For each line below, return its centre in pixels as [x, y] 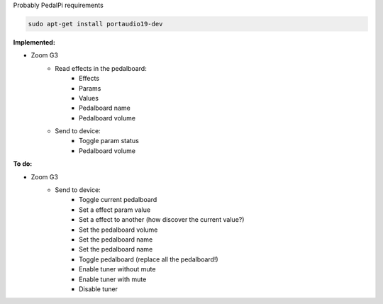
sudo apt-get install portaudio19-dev [95, 24]
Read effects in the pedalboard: [101, 68]
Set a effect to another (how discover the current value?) [162, 220]
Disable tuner [99, 289]
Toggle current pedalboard [118, 200]
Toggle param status [109, 141]
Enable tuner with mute [113, 279]
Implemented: [34, 42]
